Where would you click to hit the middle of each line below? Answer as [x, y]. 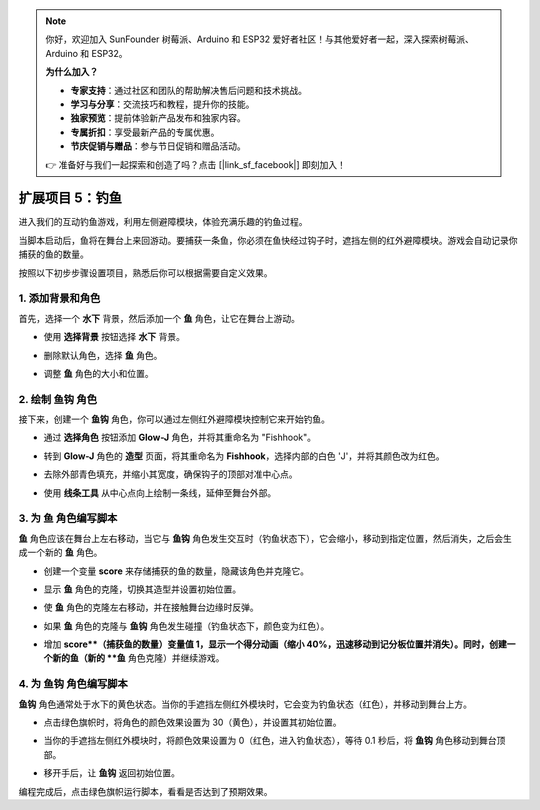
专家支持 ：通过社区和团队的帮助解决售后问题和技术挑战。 [188, 90]
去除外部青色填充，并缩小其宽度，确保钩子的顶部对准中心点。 [170, 474]
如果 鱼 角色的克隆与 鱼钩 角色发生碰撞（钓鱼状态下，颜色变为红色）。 [186, 626]
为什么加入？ [72, 72]
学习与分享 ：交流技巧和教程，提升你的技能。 [162, 104]
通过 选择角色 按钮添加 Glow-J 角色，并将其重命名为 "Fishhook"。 [180, 437]
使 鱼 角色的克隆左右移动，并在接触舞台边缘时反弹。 [151, 607]
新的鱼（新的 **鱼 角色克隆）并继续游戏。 [138, 658]
